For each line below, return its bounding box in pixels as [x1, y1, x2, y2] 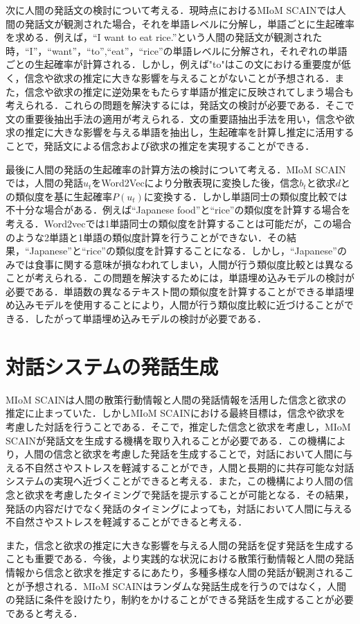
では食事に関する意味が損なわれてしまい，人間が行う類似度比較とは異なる [15, 257, 354, 271]
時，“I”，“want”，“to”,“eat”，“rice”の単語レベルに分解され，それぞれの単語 [6, 43, 348, 58]
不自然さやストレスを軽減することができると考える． [6, 514, 248, 529]
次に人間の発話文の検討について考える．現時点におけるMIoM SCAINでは [6, 3, 336, 17]
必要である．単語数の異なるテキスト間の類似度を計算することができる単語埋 [6, 284, 354, 298]
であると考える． [6, 605, 83, 620]
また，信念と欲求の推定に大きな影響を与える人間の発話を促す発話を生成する [6, 537, 354, 552]
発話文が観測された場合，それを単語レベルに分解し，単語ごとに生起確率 [24, 16, 354, 31]
